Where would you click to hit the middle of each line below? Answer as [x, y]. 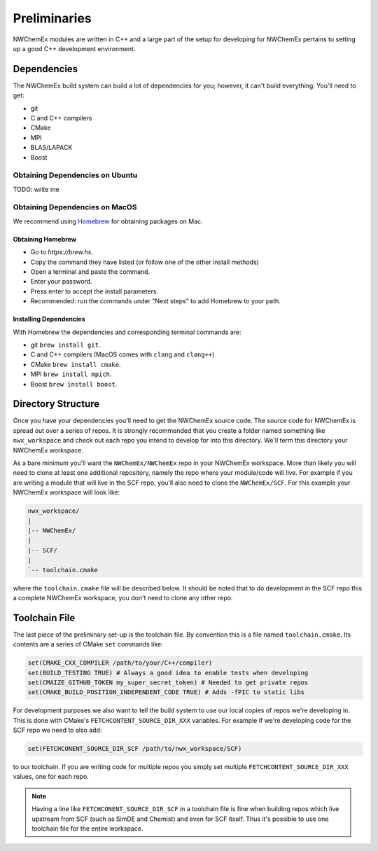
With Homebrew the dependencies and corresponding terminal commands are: [127, 332]
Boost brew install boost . [74, 384]
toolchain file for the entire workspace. [87, 829]
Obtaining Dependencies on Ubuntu [75, 175]
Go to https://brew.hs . [62, 252]
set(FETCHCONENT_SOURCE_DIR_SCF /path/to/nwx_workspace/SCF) [135, 749]
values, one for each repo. [51, 777]
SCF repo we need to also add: [57, 730]
